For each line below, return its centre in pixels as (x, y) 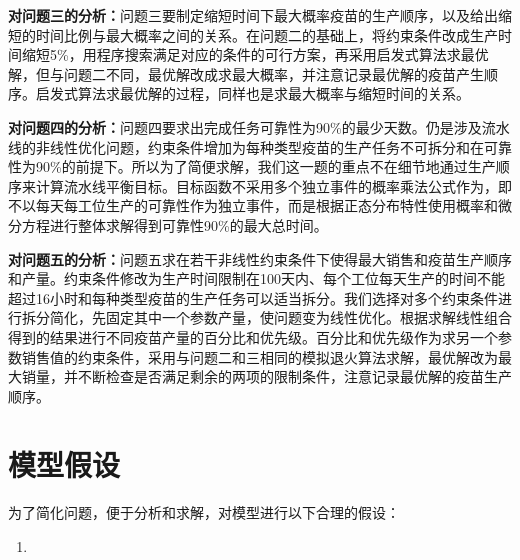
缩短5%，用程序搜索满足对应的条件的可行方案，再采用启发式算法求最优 (255, 54)
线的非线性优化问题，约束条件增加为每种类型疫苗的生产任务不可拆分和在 (246, 146)
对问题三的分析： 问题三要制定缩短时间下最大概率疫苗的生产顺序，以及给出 (253, 15)
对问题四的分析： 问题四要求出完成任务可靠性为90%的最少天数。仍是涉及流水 (259, 126)
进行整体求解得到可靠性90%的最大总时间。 (188, 224)
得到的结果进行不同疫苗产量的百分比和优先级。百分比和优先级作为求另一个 (253, 336)
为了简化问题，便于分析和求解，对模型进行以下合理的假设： (204, 512)
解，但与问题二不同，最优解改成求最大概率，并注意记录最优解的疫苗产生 (246, 73)
